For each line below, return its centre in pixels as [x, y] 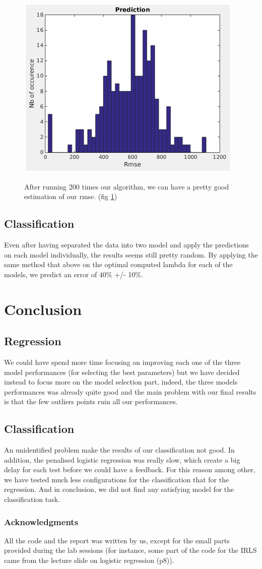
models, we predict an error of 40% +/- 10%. [74, 274]
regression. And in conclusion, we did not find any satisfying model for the [119, 489]
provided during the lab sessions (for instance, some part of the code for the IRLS [130, 550]
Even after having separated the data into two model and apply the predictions [126, 244]
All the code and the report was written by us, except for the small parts [117, 540]
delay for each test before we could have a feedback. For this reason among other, [130, 469]
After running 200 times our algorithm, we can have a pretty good [127, 186]
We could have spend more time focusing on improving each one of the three [122, 362]
